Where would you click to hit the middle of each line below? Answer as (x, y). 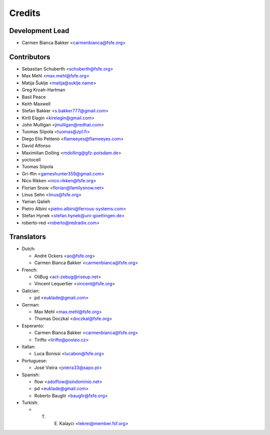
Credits (25, 13)
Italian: (29, 347)
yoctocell (31, 160)
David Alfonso (36, 146)
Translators (27, 237)
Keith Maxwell (36, 104)
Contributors (30, 57)
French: (29, 270)
